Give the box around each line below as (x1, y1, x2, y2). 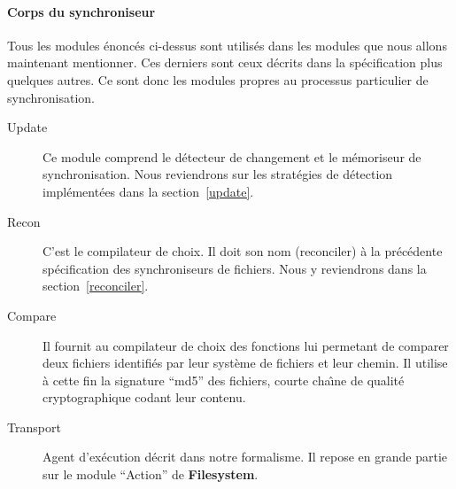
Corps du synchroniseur (7, 2, 156, 20)
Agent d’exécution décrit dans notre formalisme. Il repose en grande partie (43, 447, 448, 466)
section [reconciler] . (43, 276, 149, 295)
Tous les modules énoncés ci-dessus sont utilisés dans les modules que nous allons (7, 35, 447, 54)
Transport (7, 417, 61, 436)
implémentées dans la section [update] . (43, 182, 254, 200)
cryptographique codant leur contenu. (43, 388, 246, 407)
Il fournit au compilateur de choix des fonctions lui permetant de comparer (43, 336, 449, 354)
